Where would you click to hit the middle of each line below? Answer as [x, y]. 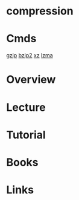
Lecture [26, 107]
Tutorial [26, 135]
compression [40, 11]
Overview [31, 80]
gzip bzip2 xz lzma [30, 55]
